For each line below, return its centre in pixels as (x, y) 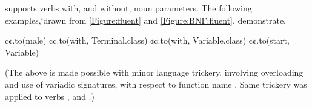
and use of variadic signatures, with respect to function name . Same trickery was (156, 84)
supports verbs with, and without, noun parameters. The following (128, 8)
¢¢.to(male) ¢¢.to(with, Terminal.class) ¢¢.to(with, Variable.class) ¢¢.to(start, (147, 40)
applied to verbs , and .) (50, 96)
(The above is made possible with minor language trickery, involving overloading (154, 72)
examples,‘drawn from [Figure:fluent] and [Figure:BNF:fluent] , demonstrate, (146, 20)
